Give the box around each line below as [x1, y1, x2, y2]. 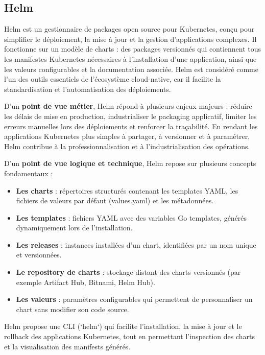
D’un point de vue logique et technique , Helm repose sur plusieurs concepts [4, 158, 256, 169]
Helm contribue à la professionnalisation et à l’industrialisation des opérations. [4, 140, 250, 151]
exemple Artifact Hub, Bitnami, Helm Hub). [16, 276, 155, 287]
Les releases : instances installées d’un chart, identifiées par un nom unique [16, 239, 256, 250]
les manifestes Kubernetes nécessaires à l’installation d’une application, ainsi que [4, 53, 257, 64]
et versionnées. [16, 249, 62, 260]
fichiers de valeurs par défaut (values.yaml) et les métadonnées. [16, 195, 214, 206]
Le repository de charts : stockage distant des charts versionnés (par [16, 267, 241, 277]
